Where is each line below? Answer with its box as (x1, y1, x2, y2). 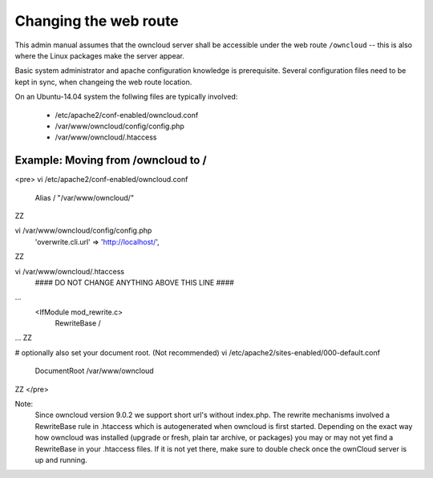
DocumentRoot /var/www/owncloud (34, 366, 154, 376)
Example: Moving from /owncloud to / (14, 153, 208, 168)
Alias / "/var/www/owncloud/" (34, 192, 135, 202)
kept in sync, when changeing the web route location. (14, 77, 192, 87)
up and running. (34, 456, 87, 464)
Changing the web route (14, 12, 180, 30)
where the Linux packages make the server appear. (14, 51, 184, 60)
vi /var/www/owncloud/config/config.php (14, 225, 152, 236)
